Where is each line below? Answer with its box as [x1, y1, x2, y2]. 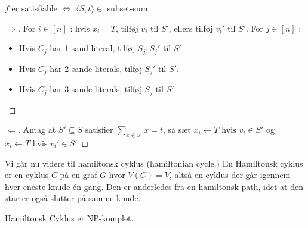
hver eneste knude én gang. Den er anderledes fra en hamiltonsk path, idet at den [5, 180, 303, 192]
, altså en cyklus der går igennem [169, 168, 291, 181]
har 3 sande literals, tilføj [50, 83, 142, 95]
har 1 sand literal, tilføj [50, 42, 135, 54]
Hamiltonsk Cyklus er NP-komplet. [5, 211, 134, 224]
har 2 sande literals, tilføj [50, 62, 142, 74]
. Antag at [17, 123, 56, 136]
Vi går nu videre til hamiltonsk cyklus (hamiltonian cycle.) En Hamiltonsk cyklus [5, 157, 303, 169]
